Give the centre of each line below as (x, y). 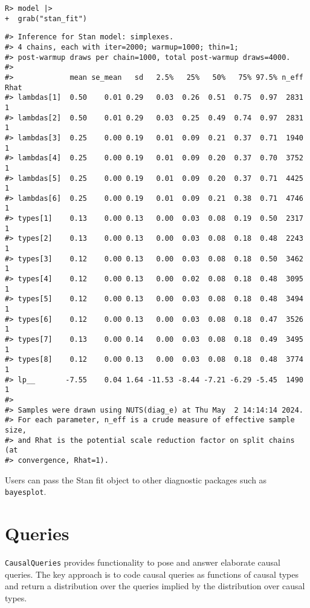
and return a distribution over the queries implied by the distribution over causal (155, 586)
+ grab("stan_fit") (46, 18)
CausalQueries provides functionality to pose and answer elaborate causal (143, 562)
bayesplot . (26, 492)
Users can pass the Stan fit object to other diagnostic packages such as (136, 479)
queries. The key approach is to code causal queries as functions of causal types (152, 574)
